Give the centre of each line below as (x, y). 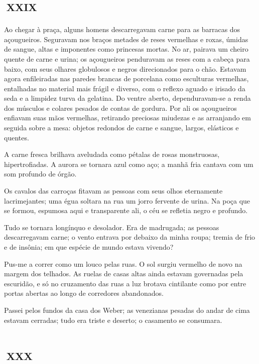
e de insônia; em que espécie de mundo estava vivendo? (89, 247)
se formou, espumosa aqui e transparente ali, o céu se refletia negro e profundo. (126, 210)
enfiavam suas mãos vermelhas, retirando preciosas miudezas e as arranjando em (127, 118)
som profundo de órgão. (40, 174)
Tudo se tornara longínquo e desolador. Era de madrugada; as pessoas (112, 227)
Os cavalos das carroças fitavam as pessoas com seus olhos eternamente (113, 191)
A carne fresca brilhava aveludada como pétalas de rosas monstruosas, (112, 154)
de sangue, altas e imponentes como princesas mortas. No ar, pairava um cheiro (126, 49)
